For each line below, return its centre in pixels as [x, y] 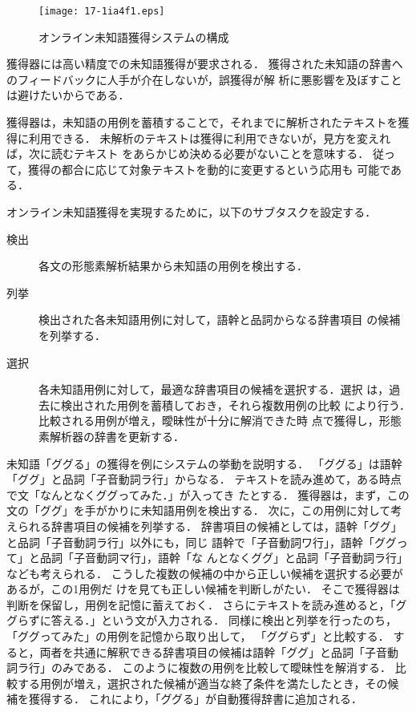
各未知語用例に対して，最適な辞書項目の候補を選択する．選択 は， [214, 389]
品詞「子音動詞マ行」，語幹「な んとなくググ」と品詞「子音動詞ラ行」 [224, 558]
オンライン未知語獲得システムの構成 [134, 36]
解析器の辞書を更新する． [117, 436]
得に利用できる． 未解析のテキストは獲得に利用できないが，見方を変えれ [199, 138]
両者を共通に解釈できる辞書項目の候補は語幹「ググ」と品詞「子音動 [219, 651]
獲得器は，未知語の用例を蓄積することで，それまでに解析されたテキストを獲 [208, 122]
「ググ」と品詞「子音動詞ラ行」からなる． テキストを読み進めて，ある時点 [204, 479]
